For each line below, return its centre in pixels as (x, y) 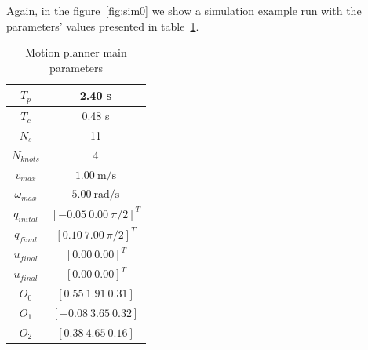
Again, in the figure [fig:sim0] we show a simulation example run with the (184, 10)
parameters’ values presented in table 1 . (103, 26)
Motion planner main (76, 52)
